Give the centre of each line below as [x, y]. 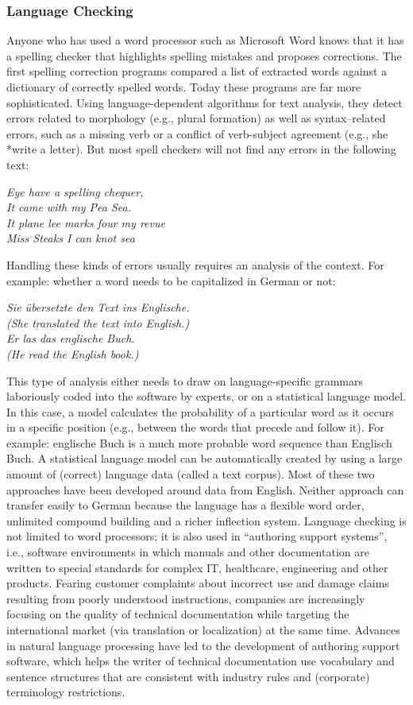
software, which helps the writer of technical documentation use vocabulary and [201, 661]
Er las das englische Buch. [71, 338]
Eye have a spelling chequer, [75, 191]
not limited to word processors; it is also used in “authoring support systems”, [197, 536]
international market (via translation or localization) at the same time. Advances [203, 629]
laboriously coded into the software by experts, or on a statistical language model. [206, 396]
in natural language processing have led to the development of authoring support [203, 645]
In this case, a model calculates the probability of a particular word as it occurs [200, 411]
